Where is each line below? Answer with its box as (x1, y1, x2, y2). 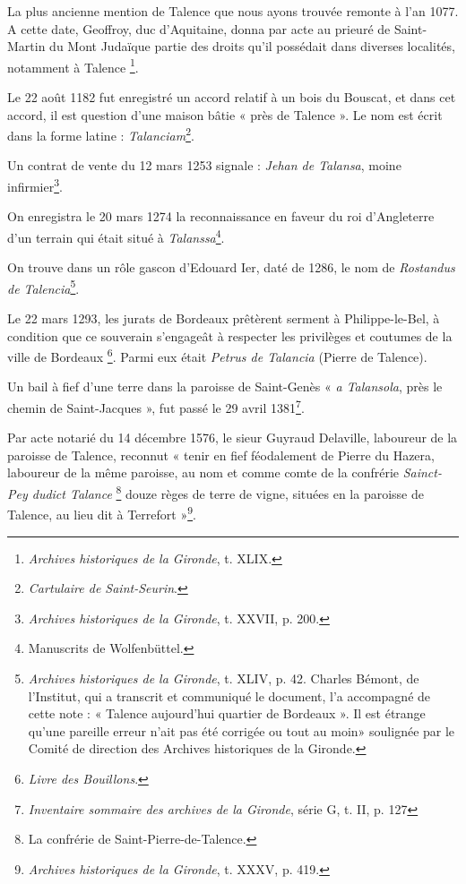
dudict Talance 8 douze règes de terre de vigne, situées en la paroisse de (31, 482, 424, 502)
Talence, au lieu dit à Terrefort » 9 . (7, 502, 196, 523)
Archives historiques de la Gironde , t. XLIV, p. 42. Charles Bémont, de (28, 668, 419, 687)
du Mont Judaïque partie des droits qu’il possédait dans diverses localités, (49, 37, 455, 56)
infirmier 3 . (7, 175, 63, 195)
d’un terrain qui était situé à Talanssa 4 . (7, 225, 225, 246)
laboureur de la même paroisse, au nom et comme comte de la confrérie (7, 463, 399, 482)
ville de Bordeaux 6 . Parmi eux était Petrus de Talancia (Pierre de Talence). (7, 345, 427, 365)
